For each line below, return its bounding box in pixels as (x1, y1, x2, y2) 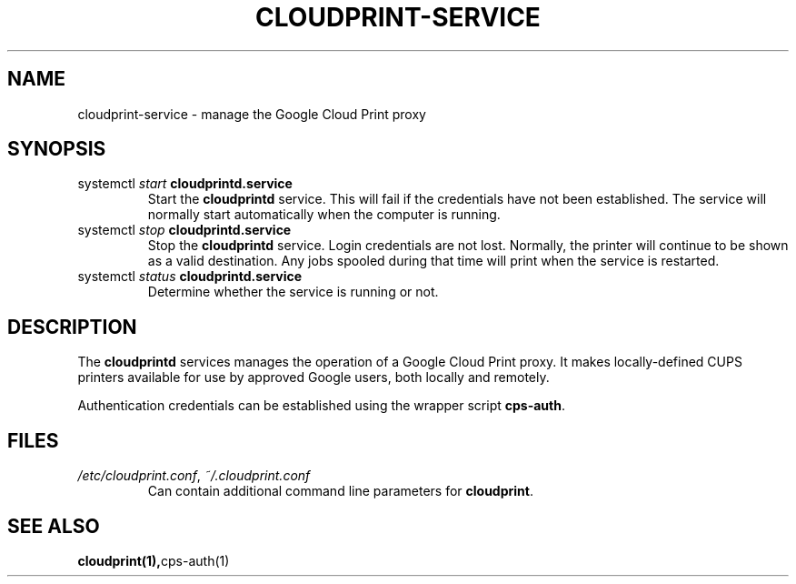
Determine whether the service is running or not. (147, 284, 439, 300)
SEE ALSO (7, 514, 100, 538)
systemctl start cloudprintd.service (77, 176, 293, 192)
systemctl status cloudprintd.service (77, 268, 303, 285)
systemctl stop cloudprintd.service (77, 222, 292, 238)
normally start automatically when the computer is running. (147, 206, 501, 223)
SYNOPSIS (7, 137, 106, 161)
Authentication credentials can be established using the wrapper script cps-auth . (77, 398, 565, 414)
